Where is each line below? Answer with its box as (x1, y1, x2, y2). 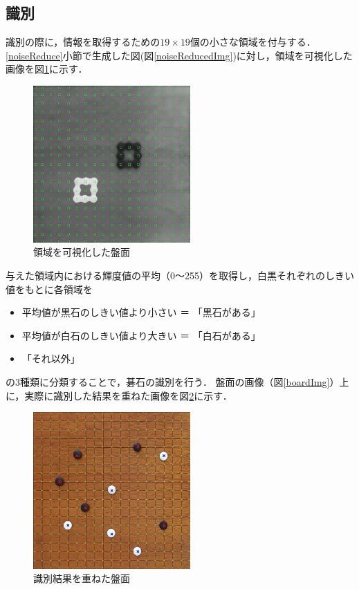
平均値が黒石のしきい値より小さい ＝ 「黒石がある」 (21, 305, 261, 319)
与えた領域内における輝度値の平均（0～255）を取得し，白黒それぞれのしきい (6, 268, 354, 282)
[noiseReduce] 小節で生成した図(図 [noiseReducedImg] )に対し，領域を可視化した (6, 48, 353, 62)
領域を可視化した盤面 (33, 245, 130, 259)
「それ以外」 (21, 351, 80, 366)
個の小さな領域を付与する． (190, 35, 316, 49)
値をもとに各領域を (6, 281, 93, 296)
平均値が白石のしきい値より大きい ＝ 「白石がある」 (21, 328, 261, 342)
